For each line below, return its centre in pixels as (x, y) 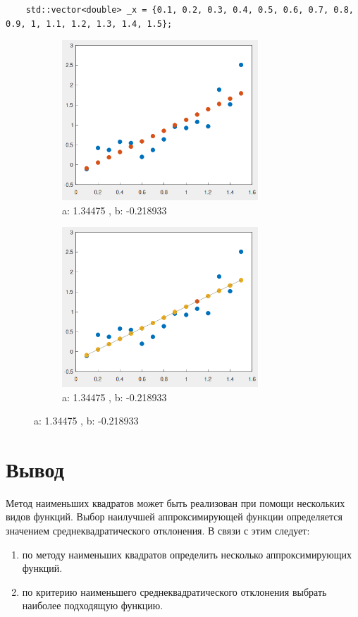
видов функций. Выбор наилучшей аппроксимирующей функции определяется (174, 517)
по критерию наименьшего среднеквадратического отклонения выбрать (174, 591)
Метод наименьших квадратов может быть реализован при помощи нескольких (175, 502)
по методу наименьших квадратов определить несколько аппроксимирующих (187, 554)
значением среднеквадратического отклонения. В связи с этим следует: (158, 530)
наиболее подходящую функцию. (93, 605)
